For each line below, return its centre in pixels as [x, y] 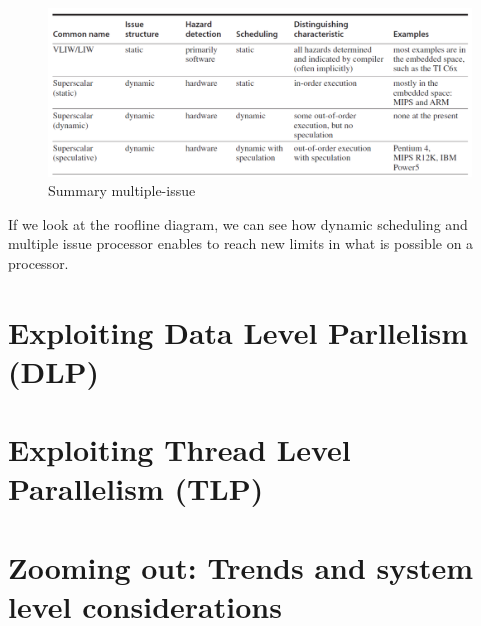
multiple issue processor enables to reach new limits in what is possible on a [241, 243]
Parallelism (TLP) [136, 488]
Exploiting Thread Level [179, 449]
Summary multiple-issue [122, 190]
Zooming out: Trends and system [241, 566]
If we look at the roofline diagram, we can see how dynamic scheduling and [238, 223]
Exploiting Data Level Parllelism [238, 331]
